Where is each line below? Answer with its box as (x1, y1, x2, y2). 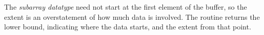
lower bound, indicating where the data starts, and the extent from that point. (4, 21, 251, 32)
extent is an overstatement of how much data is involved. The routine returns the (4, 11, 260, 22)
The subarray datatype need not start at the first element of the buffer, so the (4, 2, 247, 12)
